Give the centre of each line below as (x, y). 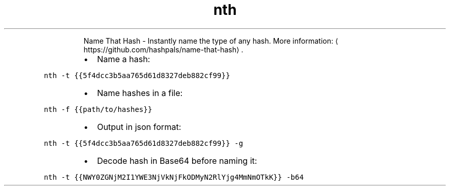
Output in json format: (139, 127)
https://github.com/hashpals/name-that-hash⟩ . (163, 49)
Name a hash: (124, 59)
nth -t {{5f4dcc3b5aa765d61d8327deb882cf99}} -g (144, 143)
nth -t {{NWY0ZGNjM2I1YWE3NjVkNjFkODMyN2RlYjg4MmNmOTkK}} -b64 (174, 177)
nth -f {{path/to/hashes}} (98, 109)
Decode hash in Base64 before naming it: (177, 160)
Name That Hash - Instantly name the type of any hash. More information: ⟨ (211, 41)
